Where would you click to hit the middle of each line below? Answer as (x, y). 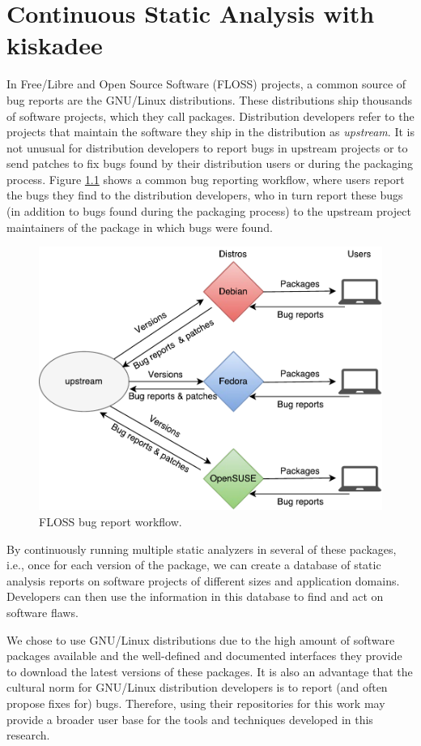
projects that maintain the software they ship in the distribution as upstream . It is (210, 132)
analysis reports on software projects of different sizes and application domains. (203, 580)
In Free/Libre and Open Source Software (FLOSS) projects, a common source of (206, 84)
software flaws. (43, 612)
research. (28, 735)
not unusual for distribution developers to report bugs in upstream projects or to (207, 147)
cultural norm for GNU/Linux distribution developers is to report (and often (197, 687)
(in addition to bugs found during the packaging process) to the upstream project (209, 211)
